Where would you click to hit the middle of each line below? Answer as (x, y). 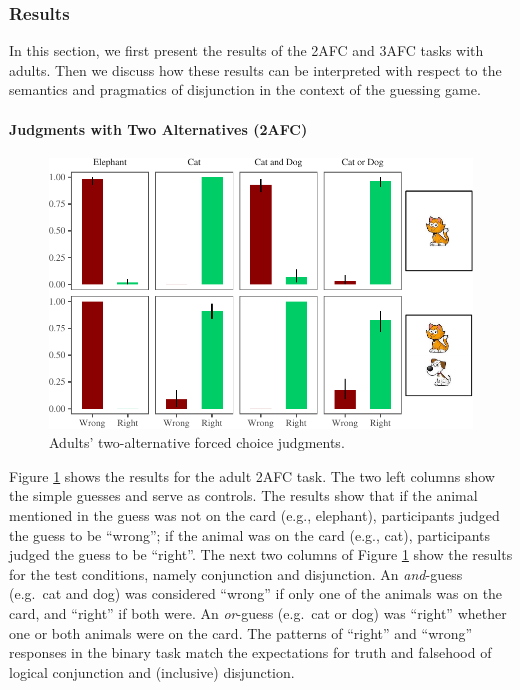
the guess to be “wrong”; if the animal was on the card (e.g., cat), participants (250, 534)
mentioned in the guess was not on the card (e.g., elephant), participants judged (254, 515)
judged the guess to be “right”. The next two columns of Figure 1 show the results (261, 554)
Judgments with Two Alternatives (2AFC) (158, 128)
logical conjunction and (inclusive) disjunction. (152, 671)
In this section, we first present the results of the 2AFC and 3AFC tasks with (246, 50)
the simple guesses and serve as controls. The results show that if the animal (243, 495)
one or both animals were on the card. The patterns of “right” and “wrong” (241, 632)
